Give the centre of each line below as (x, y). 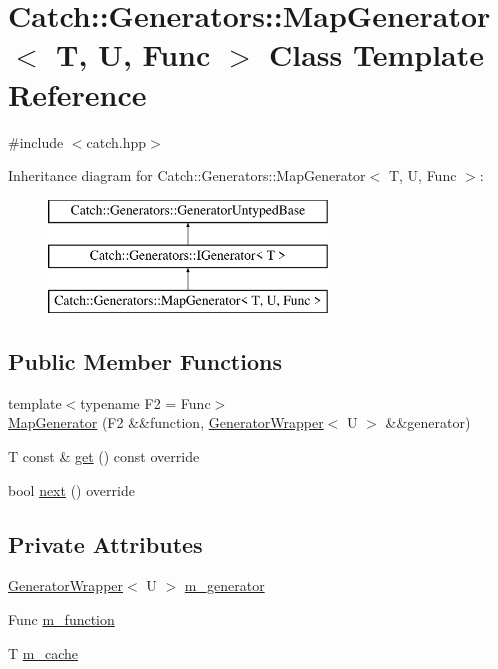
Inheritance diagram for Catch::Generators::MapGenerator (187, 175)
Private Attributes (105, 543)
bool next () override (71, 489)
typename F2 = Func (145, 402)
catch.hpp (116, 141)
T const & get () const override (104, 456)
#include (36, 141)
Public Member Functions (145, 361)
